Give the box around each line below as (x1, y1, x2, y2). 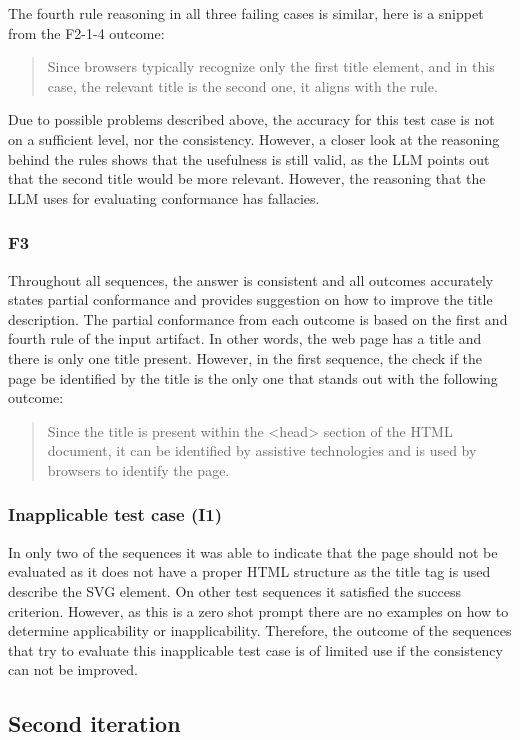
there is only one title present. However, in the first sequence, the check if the (8, 347, 483, 368)
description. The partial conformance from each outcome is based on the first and (8, 308, 508, 329)
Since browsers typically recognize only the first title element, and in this (47, 56, 495, 77)
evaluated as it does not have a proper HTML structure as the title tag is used (8, 561, 491, 582)
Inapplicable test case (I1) (8, 502, 223, 527)
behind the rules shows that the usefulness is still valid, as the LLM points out (8, 148, 490, 169)
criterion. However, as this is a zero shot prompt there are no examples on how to (8, 600, 509, 621)
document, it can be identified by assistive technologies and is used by (47, 440, 477, 461)
